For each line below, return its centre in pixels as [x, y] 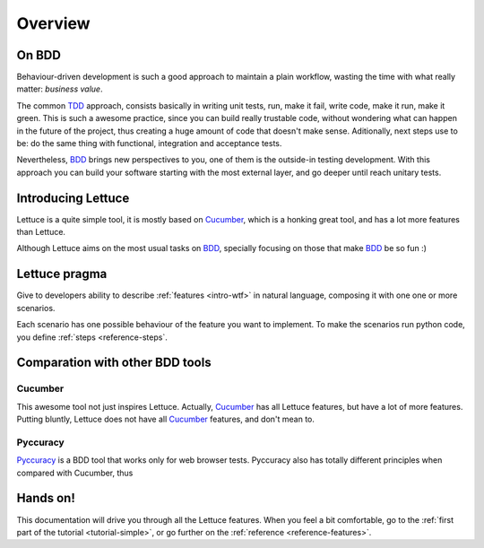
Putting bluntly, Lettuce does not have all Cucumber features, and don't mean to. [166, 419]
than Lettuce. [41, 232]
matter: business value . [60, 89]
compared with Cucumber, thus [75, 473]
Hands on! [46, 498]
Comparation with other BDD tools [114, 363]
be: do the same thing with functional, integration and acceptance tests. [149, 144]
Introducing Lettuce [73, 198]
